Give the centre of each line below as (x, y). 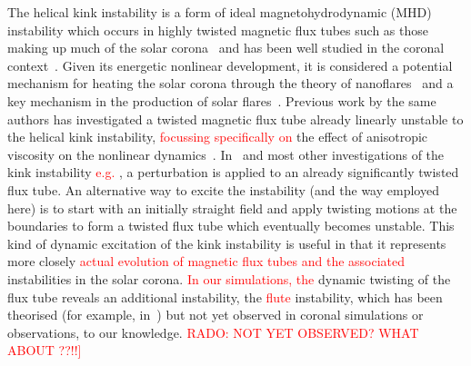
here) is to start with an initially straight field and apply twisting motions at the (232, 208)
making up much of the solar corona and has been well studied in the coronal (226, 48)
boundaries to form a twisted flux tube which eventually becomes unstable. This (231, 226)
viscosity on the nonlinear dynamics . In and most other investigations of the (226, 154)
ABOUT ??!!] (45, 350)
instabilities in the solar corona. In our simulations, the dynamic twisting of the (229, 278)
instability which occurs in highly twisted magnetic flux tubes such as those (218, 30)
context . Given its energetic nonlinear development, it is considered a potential (230, 65)
